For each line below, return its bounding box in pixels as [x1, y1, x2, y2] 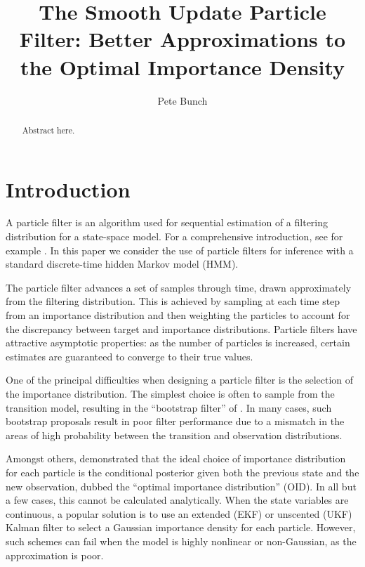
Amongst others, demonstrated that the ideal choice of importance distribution [6, 451, 346, 466]
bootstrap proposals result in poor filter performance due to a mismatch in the [6, 414, 345, 429]
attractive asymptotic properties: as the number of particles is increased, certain [6, 335, 350, 350]
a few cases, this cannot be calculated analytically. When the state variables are [6, 493, 349, 507]
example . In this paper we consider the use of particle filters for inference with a [6, 242, 354, 257]
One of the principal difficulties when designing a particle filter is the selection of [6, 372, 354, 387]
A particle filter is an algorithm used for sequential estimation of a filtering [6, 215, 328, 230]
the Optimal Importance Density [20, 52, 345, 81]
